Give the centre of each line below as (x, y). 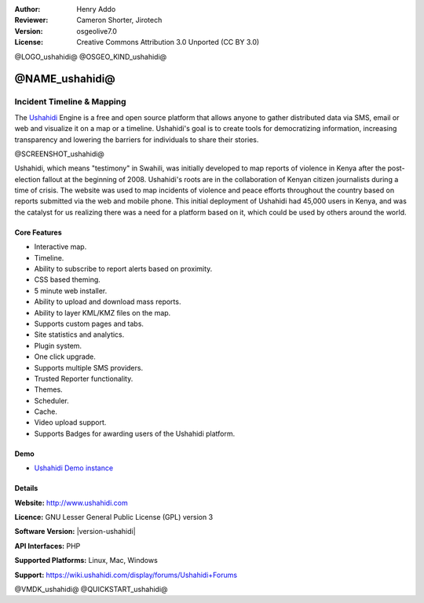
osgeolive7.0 (97, 31)
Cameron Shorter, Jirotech (119, 20)
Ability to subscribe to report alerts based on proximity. (123, 269)
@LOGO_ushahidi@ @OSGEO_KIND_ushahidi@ (91, 57)
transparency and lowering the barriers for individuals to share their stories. (137, 139)
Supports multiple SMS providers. (89, 367)
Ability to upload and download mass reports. (108, 301)
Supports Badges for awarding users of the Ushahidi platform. (135, 433)
